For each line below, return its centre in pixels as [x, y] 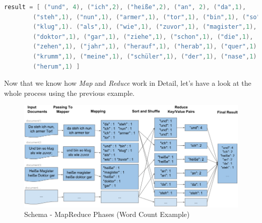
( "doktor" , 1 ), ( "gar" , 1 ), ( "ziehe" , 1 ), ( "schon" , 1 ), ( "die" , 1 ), [143, 37]
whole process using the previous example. [69, 93]
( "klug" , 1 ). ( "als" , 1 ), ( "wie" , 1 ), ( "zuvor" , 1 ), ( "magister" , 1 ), [145, 27]
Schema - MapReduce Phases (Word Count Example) [107, 214]
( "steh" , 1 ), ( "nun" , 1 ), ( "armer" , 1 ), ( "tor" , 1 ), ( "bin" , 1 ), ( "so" [147, 17]
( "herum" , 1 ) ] [56, 66]
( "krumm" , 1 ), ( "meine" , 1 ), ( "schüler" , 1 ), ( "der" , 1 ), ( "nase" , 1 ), [147, 56]
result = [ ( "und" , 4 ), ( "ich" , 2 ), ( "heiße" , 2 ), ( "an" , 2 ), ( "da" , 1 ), [125, 7]
